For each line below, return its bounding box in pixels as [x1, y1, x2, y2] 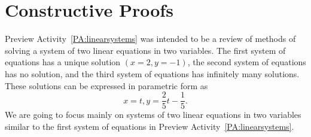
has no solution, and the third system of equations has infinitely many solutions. [5, 67, 300, 80]
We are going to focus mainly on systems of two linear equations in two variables [5, 108, 301, 121]
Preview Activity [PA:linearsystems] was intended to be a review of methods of [5, 32, 296, 45]
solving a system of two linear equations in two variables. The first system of [5, 44, 286, 56]
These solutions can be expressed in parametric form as [5, 79, 208, 92]
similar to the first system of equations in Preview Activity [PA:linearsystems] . [5, 120, 294, 132]
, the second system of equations [187, 56, 306, 68]
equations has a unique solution [5, 56, 121, 68]
